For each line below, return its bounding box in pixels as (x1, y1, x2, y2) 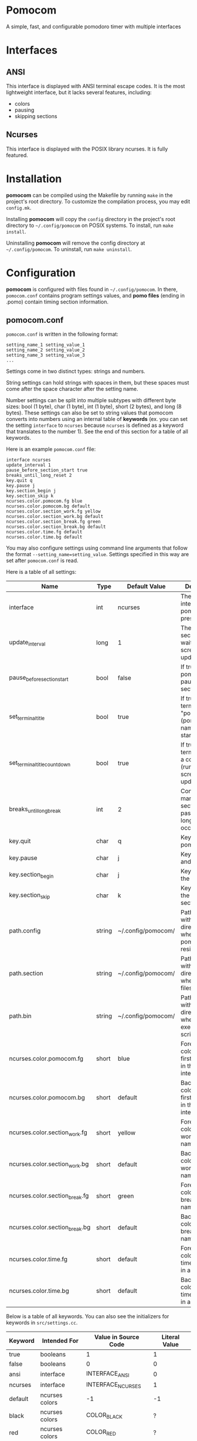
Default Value (127, 583, 166, 591)
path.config (9, 927, 41, 935)
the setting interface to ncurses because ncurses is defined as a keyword (6, 422, 184, 429)
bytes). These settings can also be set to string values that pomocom (6, 409, 174, 416)
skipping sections (14, 112, 57, 119)
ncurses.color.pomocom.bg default (6, 503, 91, 509)
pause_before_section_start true (6, 467, 88, 473)
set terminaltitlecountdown (9, 758, 71, 768)
